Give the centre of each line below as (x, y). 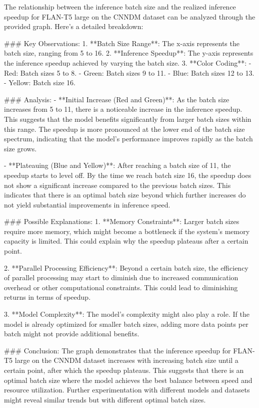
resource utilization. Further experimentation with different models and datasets (127, 390)
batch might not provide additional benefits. (72, 334)
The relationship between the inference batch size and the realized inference (120, 7)
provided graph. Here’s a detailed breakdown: (74, 26)
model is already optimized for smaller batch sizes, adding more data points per (126, 324)
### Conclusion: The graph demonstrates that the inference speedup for (117, 350)
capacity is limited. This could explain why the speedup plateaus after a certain (126, 241)
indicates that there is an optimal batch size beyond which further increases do (125, 195)
